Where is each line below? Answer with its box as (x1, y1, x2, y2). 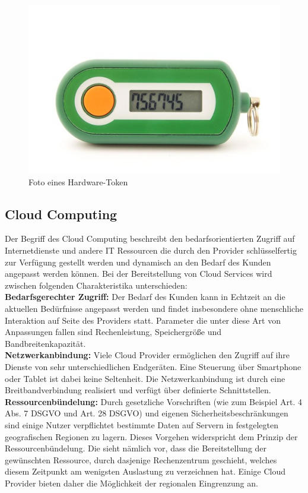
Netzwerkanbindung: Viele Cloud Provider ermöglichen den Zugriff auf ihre (5, 349, 290, 361)
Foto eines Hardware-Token (28, 175, 128, 188)
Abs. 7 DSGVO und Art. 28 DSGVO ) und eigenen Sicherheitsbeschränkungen (5, 407, 288, 419)
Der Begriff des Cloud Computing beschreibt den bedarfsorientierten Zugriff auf (5, 232, 295, 245)
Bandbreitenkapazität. (5, 337, 86, 349)
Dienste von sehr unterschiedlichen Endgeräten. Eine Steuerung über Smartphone (5, 361, 301, 372)
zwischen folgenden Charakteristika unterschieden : (5, 279, 188, 291)
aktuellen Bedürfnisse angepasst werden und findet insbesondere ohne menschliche (5, 302, 303, 315)
